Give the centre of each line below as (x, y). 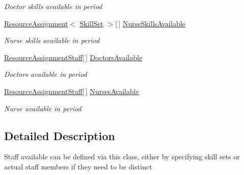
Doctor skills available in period (53, 6)
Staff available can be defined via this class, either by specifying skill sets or (122, 157)
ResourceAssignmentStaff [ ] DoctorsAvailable (73, 57)
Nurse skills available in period (52, 40)
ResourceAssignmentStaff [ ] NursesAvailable (72, 91)
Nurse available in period (43, 108)
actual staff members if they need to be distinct (78, 166)
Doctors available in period (46, 74)
